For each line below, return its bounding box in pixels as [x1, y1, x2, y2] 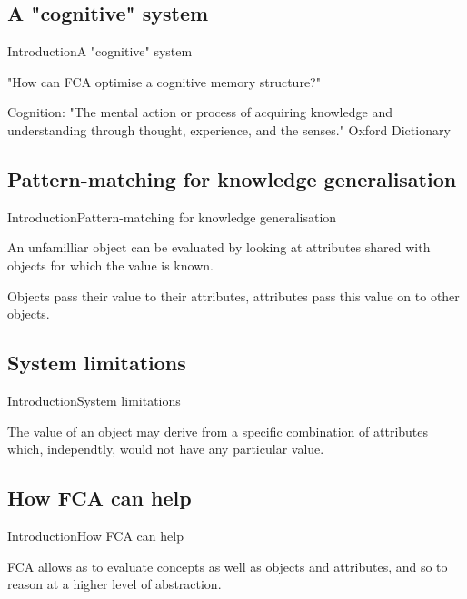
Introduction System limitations [7, 390, 181, 409]
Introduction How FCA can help [7, 525, 184, 545]
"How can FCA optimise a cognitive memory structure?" [7, 72, 321, 91]
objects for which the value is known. [7, 255, 214, 274]
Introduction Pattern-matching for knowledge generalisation [7, 207, 337, 226]
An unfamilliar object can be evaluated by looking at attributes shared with [7, 238, 431, 257]
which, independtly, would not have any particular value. [7, 439, 324, 458]
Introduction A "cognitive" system [7, 42, 193, 61]
